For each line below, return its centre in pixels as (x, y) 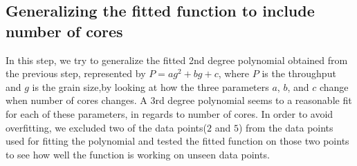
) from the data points (286, 127)
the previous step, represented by (76, 73)
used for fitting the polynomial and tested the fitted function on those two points (177, 141)
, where (234, 73)
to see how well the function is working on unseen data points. (138, 154)
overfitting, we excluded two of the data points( (107, 127)
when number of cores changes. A (76, 100)
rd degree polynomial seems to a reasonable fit (254, 100)
